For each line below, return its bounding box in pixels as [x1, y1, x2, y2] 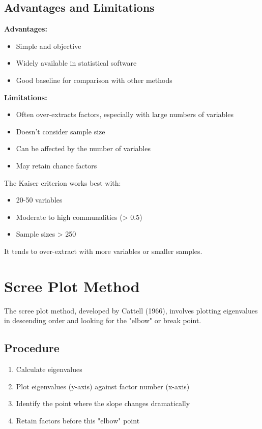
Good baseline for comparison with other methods [16, 74, 172, 85]
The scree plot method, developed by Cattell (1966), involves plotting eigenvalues [4, 305, 258, 316]
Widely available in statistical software [16, 58, 137, 68]
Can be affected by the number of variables [16, 143, 151, 154]
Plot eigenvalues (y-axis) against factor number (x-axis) [16, 381, 190, 391]
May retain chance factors [16, 160, 97, 170]
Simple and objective [16, 40, 81, 51]
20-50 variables [16, 194, 63, 205]
